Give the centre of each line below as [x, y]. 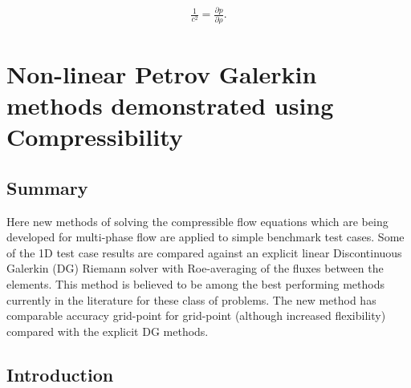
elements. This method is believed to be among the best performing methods [195, 283]
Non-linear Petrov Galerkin [162, 73]
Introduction [60, 374]
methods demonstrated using [170, 105]
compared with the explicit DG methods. [108, 331]
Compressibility [95, 137]
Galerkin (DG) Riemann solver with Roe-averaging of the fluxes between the [195, 268]
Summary [47, 187]
